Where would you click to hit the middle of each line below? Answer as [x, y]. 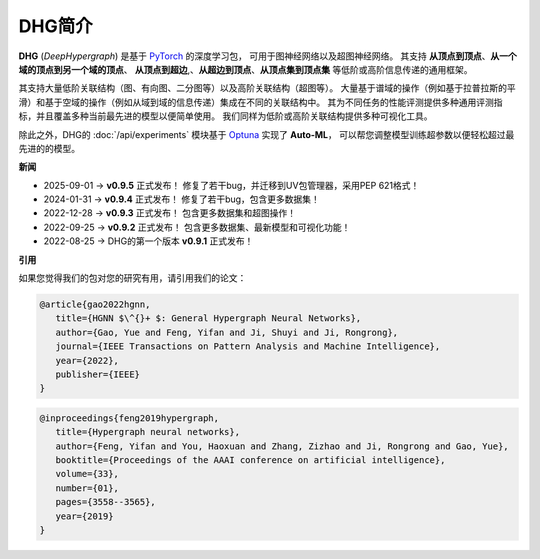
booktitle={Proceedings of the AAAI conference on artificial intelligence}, [250, 460]
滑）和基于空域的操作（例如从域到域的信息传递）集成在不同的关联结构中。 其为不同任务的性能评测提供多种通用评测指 [260, 102]
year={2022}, [87, 360]
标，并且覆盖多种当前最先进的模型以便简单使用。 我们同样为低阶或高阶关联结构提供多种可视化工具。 [225, 116]
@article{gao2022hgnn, [95, 304]
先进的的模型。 [49, 148]
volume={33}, [87, 474]
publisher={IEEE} [97, 374]
